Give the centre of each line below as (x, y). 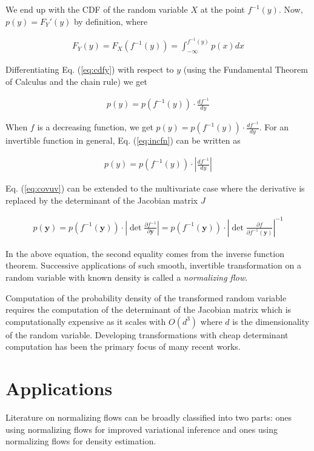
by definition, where (111, 21)
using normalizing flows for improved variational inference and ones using (142, 429)
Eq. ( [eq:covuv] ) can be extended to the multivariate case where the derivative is (155, 188)
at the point (222, 9)
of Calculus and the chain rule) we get (76, 81)
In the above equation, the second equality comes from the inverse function (145, 253)
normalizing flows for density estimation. (81, 441)
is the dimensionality (271, 321)
